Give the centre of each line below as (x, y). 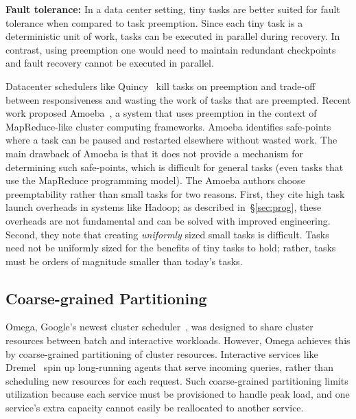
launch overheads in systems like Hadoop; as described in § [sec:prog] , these (164, 207)
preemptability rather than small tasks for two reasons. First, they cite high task (175, 193)
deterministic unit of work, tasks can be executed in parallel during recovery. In (173, 36)
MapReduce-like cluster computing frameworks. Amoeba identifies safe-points (168, 126)
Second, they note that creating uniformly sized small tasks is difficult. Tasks (167, 234)
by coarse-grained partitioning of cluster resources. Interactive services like (162, 353)
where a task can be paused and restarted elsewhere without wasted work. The (171, 140)
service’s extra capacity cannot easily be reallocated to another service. (155, 408)
